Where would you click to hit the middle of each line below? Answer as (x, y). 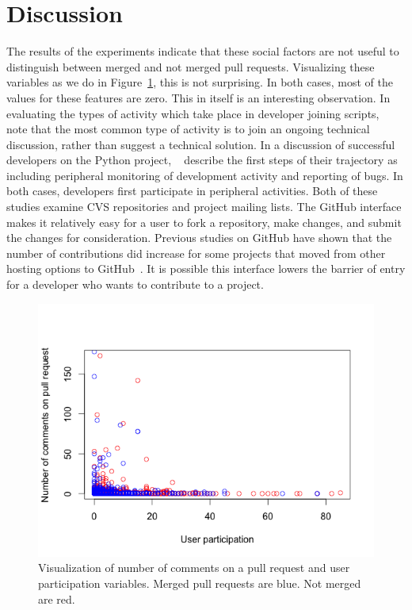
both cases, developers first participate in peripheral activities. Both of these (192, 191)
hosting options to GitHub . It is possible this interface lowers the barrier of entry (206, 269)
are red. (57, 598)
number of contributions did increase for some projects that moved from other (196, 253)
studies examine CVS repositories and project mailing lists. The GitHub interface (204, 207)
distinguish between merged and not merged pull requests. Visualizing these (191, 66)
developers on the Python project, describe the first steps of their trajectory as (202, 160)
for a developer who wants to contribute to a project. (135, 284)
